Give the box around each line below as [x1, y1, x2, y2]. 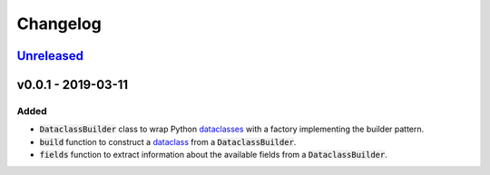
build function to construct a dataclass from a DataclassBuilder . [39, 136, 297, 147]
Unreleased [16, 48, 84, 63]
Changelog [16, 14, 102, 34]
